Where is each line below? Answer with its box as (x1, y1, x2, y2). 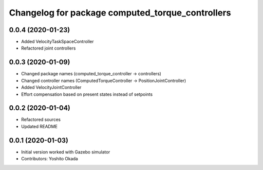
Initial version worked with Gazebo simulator (21, 149, 111, 155)
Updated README (21, 123, 58, 129)
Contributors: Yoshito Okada (21, 156, 78, 162)
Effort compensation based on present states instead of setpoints (21, 91, 153, 97)
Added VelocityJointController (21, 85, 82, 90)
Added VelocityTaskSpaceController (21, 39, 94, 45)
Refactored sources (21, 117, 61, 122)
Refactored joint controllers (21, 45, 76, 51)
